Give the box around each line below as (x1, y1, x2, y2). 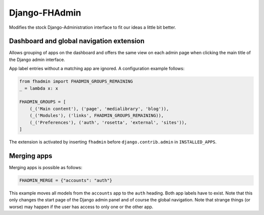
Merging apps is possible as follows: (9, 164, 83, 170)
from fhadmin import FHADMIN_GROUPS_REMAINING (19, 78, 133, 84)
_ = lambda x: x (19, 85, 59, 91)
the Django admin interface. (9, 57, 66, 62)
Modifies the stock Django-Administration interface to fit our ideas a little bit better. (9, 24, 176, 30)
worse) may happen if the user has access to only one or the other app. (9, 204, 154, 210)
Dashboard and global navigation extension (9, 37, 145, 45)
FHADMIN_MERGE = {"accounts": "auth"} (19, 177, 112, 183)
